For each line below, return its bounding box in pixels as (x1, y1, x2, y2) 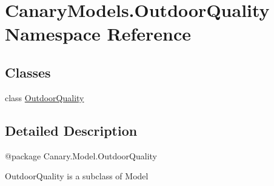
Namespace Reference (5, 21, 191, 46)
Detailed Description (5, 121, 138, 139)
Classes (5, 62, 51, 81)
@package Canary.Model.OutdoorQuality (5, 149, 157, 162)
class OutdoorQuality (5, 91, 84, 104)
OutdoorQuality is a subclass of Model (5, 170, 149, 182)
